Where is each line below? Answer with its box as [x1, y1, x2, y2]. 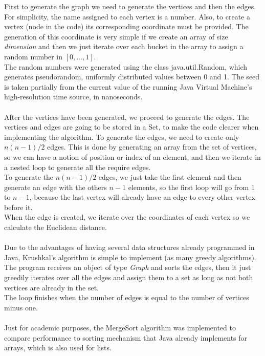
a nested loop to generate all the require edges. [4, 161, 151, 172]
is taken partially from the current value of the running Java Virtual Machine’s [4, 81, 252, 92]
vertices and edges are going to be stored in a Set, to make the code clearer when [4, 121, 259, 132]
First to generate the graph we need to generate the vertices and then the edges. [4, 1, 256, 11]
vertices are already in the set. [4, 282, 99, 292]
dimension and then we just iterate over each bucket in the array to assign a [4, 41, 244, 52]
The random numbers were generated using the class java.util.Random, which [4, 61, 248, 72]
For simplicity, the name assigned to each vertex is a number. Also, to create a [4, 11, 250, 22]
